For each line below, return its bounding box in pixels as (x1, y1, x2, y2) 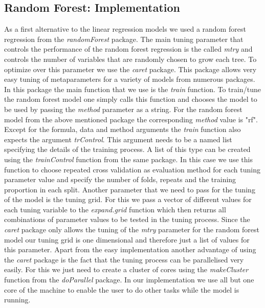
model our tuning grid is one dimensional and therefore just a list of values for (4, 234, 250, 245)
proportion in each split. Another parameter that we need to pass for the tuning (4, 184, 255, 194)
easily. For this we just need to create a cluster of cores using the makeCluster (4, 264, 249, 275)
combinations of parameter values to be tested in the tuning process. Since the (4, 214, 250, 225)
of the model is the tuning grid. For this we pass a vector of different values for (4, 194, 252, 205)
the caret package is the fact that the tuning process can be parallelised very (4, 254, 244, 265)
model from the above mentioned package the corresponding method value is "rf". (4, 114, 258, 124)
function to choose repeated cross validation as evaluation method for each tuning (4, 164, 260, 174)
